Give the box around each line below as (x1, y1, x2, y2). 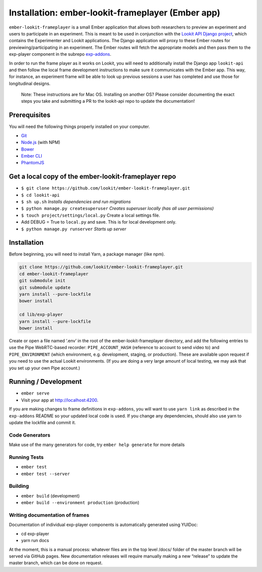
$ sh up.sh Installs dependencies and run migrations (21, 199, 131, 205)
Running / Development (9, 378, 82, 386)
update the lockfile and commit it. (9, 419, 76, 425)
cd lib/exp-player (19, 312, 63, 318)
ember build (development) (21, 493, 80, 499)
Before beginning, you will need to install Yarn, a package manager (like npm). (9, 251, 165, 257)
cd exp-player (21, 531, 49, 537)
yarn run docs (21, 538, 49, 543)
